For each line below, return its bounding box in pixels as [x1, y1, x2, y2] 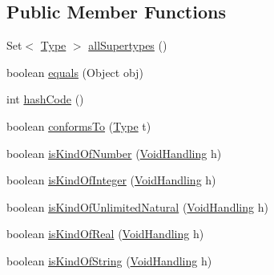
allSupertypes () [88, 37, 167, 54]
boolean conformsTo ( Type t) [6, 117, 151, 134]
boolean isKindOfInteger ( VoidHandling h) [6, 172, 216, 188]
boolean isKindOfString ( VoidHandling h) [6, 252, 212, 269]
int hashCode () [6, 91, 84, 107]
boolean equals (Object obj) [6, 63, 143, 80]
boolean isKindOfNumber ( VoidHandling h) [6, 144, 222, 161]
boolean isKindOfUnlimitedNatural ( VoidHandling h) [6, 198, 268, 215]
